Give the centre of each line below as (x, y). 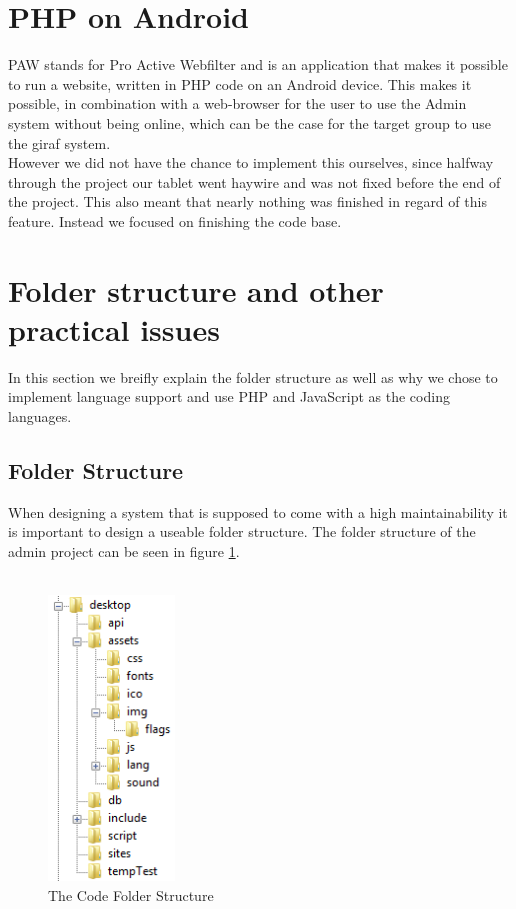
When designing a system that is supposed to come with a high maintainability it (258, 511)
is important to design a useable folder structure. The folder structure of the (242, 531)
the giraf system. (59, 142)
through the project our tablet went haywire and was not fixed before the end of (254, 181)
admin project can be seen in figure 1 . (124, 550)
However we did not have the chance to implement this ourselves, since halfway (251, 162)
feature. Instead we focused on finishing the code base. (175, 220)
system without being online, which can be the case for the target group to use (250, 122)
